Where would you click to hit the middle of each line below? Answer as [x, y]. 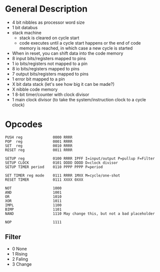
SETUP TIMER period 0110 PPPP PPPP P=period [54, 167]
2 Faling [20, 259]
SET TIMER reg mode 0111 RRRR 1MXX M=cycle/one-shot [63, 176]
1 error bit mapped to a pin [38, 79]
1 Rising [20, 254]
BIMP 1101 [33, 209]
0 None [19, 249]
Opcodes [24, 124]
